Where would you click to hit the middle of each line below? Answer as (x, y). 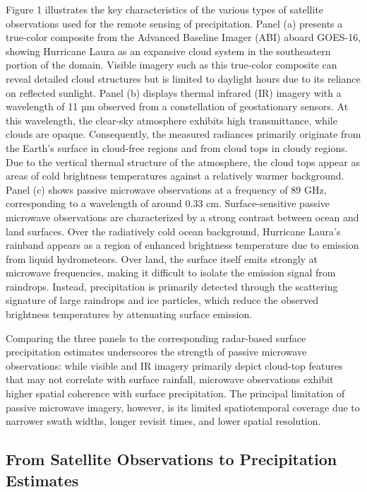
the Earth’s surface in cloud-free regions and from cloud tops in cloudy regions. (177, 147)
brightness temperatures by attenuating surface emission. (129, 314)
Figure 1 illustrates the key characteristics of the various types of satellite (165, 9)
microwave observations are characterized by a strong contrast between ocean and (182, 217)
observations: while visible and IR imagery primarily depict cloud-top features (174, 365)
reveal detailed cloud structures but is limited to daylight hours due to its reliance (183, 78)
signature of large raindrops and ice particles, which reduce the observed (162, 300)
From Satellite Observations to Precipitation (172, 459)
